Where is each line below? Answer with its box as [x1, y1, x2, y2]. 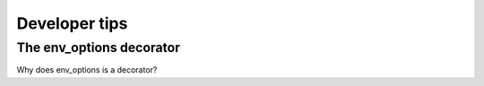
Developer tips [16, 13, 128, 33]
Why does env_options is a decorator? [16, 64, 158, 75]
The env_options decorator [16, 39, 181, 56]
